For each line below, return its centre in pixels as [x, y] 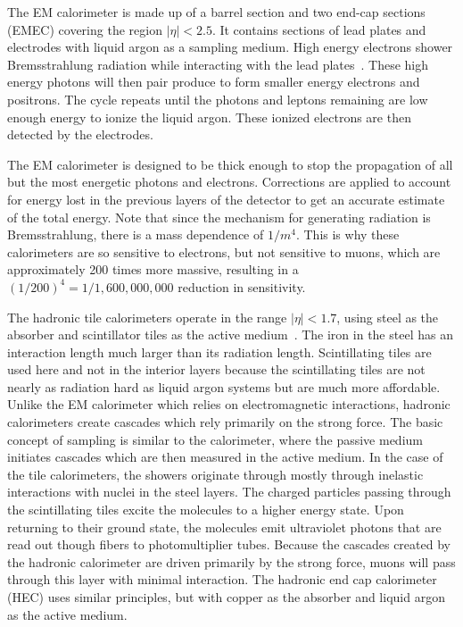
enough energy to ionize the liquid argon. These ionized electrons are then [209, 117]
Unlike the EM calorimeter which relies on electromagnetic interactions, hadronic [229, 404]
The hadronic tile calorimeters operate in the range [147, 317]
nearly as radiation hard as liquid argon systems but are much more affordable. [224, 386]
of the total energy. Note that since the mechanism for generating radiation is [219, 217]
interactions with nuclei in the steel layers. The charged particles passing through [229, 492]
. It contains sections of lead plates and [319, 29]
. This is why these [347, 234]
